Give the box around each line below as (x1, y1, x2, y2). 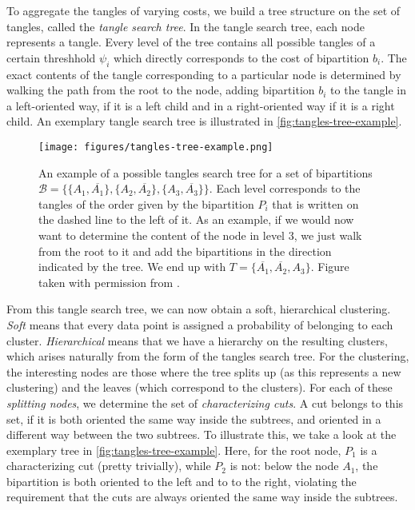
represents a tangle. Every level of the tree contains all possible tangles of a (6, 34, 376, 50)
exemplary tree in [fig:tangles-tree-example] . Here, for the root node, (6, 441, 341, 458)
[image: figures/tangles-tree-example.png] (38, 141, 273, 153)
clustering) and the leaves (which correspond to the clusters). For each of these (6, 379, 393, 396)
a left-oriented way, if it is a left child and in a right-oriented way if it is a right (6, 97, 395, 114)
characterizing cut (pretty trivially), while (6, 457, 211, 474)
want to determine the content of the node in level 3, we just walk (38, 226, 362, 243)
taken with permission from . (38, 273, 180, 290)
